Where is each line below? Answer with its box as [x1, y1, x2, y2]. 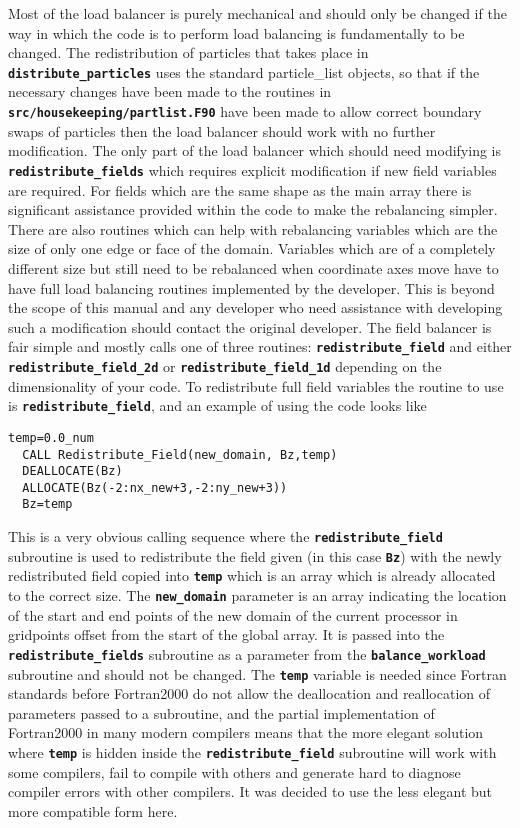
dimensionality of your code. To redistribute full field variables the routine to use [8, 375, 504, 396]
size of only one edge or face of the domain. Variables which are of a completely [8, 238, 496, 259]
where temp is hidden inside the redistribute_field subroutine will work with [8, 742, 497, 763]
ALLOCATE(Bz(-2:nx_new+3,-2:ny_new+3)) [22, 480, 288, 495]
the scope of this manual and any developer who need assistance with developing [8, 297, 503, 318]
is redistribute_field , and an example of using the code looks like [8, 395, 427, 416]
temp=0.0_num [8, 430, 94, 445]
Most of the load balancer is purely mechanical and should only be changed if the [8, 3, 507, 23]
